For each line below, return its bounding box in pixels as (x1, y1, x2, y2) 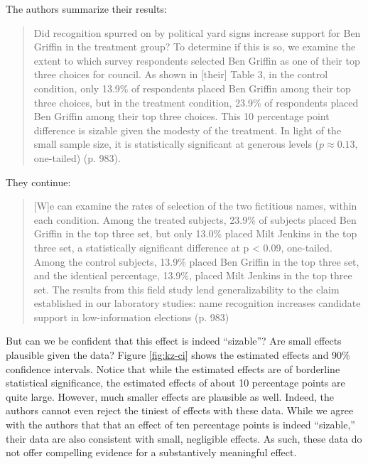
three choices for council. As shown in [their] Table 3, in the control (33, 67, 328, 82)
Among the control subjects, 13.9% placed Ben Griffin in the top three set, (33, 254, 359, 269)
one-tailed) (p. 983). (33, 150, 121, 165)
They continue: (6, 174, 71, 189)
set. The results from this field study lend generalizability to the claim (33, 281, 340, 296)
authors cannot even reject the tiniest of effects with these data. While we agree (6, 403, 354, 418)
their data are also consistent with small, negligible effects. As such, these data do (6, 431, 362, 446)
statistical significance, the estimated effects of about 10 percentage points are (6, 375, 345, 390)
